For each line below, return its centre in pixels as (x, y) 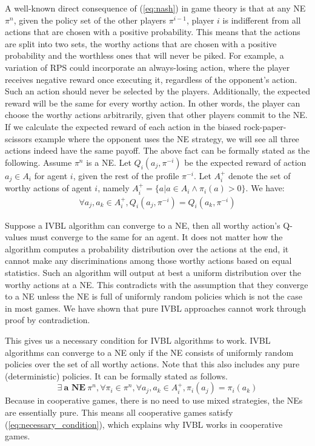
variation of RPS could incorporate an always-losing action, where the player (148, 67)
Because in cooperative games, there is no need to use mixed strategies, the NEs (154, 400)
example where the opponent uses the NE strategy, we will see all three (167, 138)
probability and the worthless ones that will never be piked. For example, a (144, 55)
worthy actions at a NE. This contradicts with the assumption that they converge (157, 284)
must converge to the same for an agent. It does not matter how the (156, 237)
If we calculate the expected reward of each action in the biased (123, 126)
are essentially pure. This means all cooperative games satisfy (119, 412)
